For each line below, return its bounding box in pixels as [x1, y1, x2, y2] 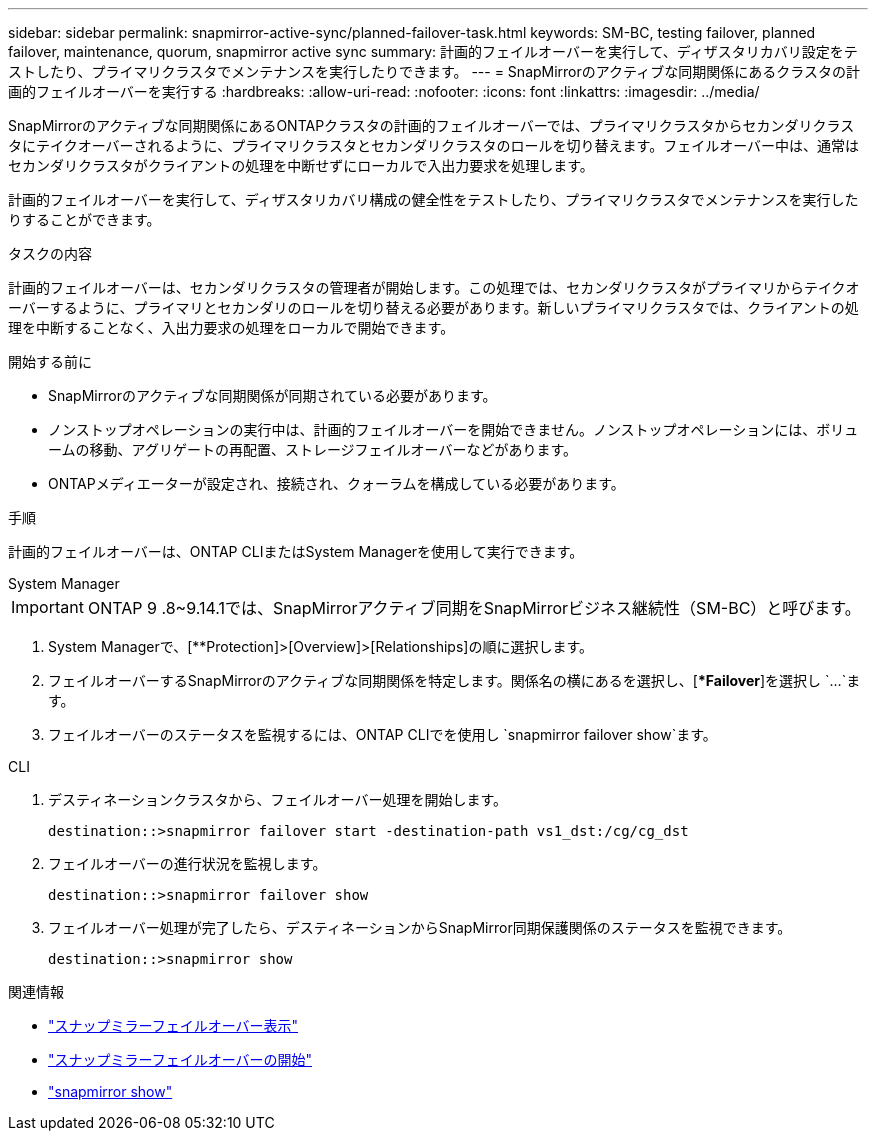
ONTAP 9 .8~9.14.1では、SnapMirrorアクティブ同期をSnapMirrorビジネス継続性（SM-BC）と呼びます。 [87, 598, 861, 618]
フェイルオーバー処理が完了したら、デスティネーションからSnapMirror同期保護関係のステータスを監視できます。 [48, 919, 792, 936]
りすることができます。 [8, 211, 161, 228]
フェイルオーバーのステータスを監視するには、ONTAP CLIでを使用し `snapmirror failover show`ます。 [48, 726, 717, 743]
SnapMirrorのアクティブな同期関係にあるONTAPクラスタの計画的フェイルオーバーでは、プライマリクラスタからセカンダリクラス [8, 117, 855, 134]
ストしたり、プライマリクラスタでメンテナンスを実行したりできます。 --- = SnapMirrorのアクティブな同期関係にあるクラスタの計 [8, 63, 860, 80]
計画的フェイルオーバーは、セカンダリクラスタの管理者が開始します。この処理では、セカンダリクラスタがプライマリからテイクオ [8, 279, 860, 296]
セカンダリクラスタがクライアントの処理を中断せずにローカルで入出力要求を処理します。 [8, 157, 594, 174]
